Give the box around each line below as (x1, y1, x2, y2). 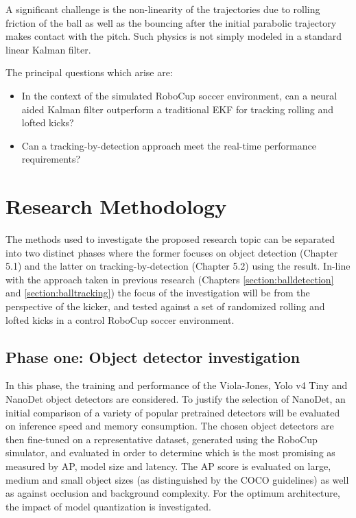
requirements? (21, 152, 81, 166)
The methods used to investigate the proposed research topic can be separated (5, 232, 335, 246)
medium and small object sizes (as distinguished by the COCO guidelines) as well (5, 472, 349, 486)
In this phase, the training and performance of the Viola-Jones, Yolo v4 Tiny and (5, 378, 348, 392)
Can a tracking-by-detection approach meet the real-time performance (21, 138, 316, 152)
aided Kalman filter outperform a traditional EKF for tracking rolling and (21, 102, 333, 116)
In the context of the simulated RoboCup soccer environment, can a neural (21, 88, 337, 102)
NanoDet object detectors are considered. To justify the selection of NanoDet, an (5, 392, 346, 406)
